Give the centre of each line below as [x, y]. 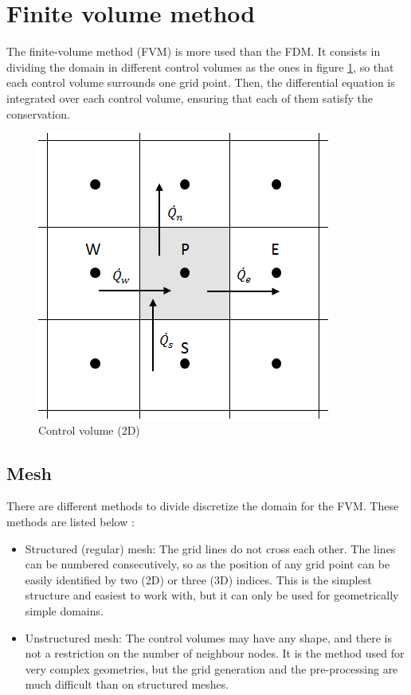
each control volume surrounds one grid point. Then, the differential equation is [201, 82]
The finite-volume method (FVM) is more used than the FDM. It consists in [194, 51]
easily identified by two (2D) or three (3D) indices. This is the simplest [198, 579]
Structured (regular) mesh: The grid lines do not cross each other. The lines [210, 548]
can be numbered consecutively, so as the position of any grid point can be [207, 564]
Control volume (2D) [89, 429]
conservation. [38, 113]
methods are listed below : [70, 522]
